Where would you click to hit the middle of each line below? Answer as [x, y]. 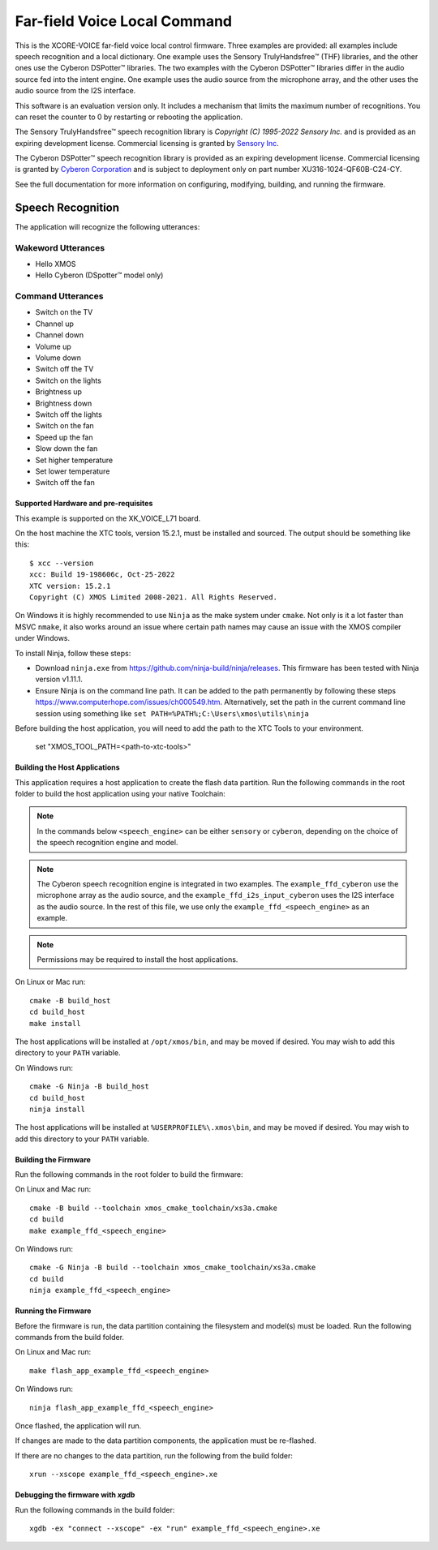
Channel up [55, 324]
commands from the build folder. [70, 1337]
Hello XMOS [56, 264]
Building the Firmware [53, 1159]
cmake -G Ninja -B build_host [90, 1086]
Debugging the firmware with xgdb [75, 1495]
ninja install [57, 1109]
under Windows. [43, 638]
